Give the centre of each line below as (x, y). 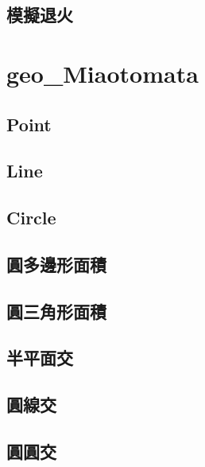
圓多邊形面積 (56, 264)
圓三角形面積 (56, 311)
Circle (31, 218)
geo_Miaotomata (102, 73)
